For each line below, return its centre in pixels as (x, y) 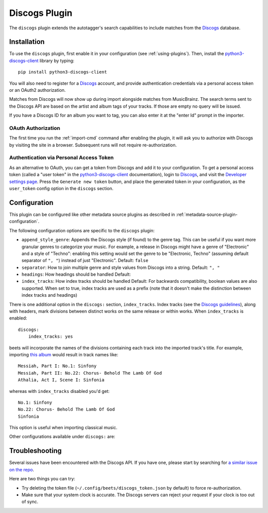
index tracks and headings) (49, 295)
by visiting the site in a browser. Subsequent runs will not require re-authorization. (93, 145)
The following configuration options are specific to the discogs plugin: (82, 230)
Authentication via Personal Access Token (62, 158)
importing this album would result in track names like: (64, 354)
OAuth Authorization (35, 128)
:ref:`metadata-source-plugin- (207, 214)
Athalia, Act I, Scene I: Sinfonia (61, 380)
